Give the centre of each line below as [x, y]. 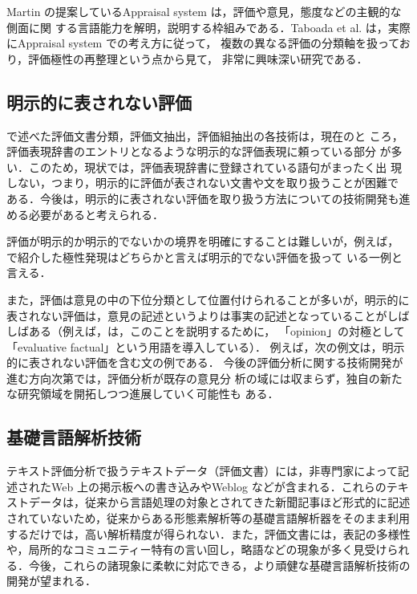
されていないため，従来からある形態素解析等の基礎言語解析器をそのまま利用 [208, 518]
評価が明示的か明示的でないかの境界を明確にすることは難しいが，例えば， [203, 241]
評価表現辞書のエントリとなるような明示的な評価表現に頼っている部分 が [199, 151]
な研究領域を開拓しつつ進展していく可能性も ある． [143, 394]
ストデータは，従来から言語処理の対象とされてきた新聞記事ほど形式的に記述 [208, 502]
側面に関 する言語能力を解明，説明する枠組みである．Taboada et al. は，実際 [208, 27]
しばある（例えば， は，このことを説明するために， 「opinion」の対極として [206, 331]
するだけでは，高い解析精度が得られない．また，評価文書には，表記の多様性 [208, 533]
